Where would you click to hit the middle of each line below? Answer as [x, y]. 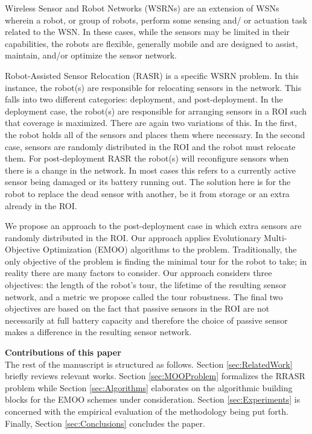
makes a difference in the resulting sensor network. [98, 332]
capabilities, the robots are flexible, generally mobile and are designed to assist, [151, 43]
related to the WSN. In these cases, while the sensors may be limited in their [147, 32]
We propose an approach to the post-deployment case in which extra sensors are [153, 226]
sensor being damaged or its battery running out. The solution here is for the [148, 182]
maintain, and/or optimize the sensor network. [91, 55]
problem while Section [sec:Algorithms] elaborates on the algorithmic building [149, 387]
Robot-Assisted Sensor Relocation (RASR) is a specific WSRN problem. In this [152, 75]
